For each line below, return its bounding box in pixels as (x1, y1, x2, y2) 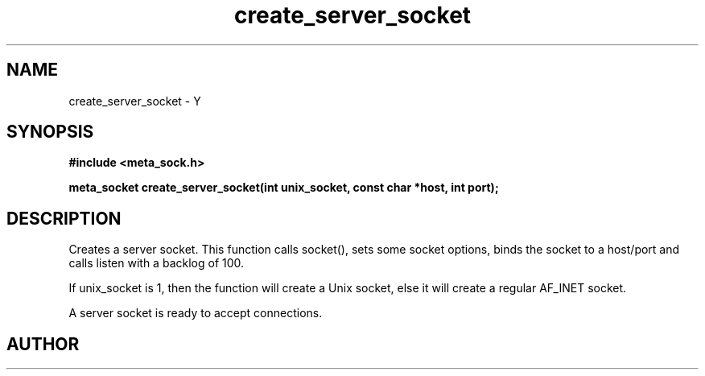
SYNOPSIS (6, 122, 94, 143)
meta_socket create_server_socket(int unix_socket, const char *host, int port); (68, 180, 499, 195)
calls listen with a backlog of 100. (68, 256, 245, 271)
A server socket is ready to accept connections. (68, 306, 323, 320)
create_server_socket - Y (68, 93, 201, 108)
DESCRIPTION (6, 208, 122, 229)
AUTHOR (6, 333, 80, 354)
